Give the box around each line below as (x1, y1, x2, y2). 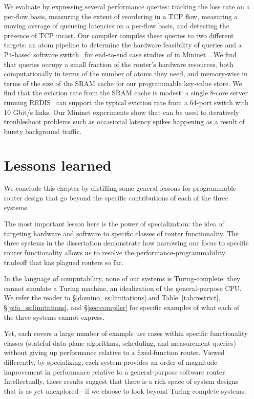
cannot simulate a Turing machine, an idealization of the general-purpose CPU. (4, 283, 242, 293)
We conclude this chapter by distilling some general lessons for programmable (4, 183, 236, 193)
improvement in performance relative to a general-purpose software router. (4, 366, 227, 377)
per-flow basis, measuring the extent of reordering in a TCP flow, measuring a (4, 11, 238, 21)
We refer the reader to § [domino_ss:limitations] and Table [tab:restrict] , (4, 292, 221, 303)
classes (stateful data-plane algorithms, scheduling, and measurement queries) (4, 337, 236, 348)
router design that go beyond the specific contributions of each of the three (4, 193, 229, 203)
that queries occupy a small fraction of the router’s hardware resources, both (4, 59, 233, 69)
